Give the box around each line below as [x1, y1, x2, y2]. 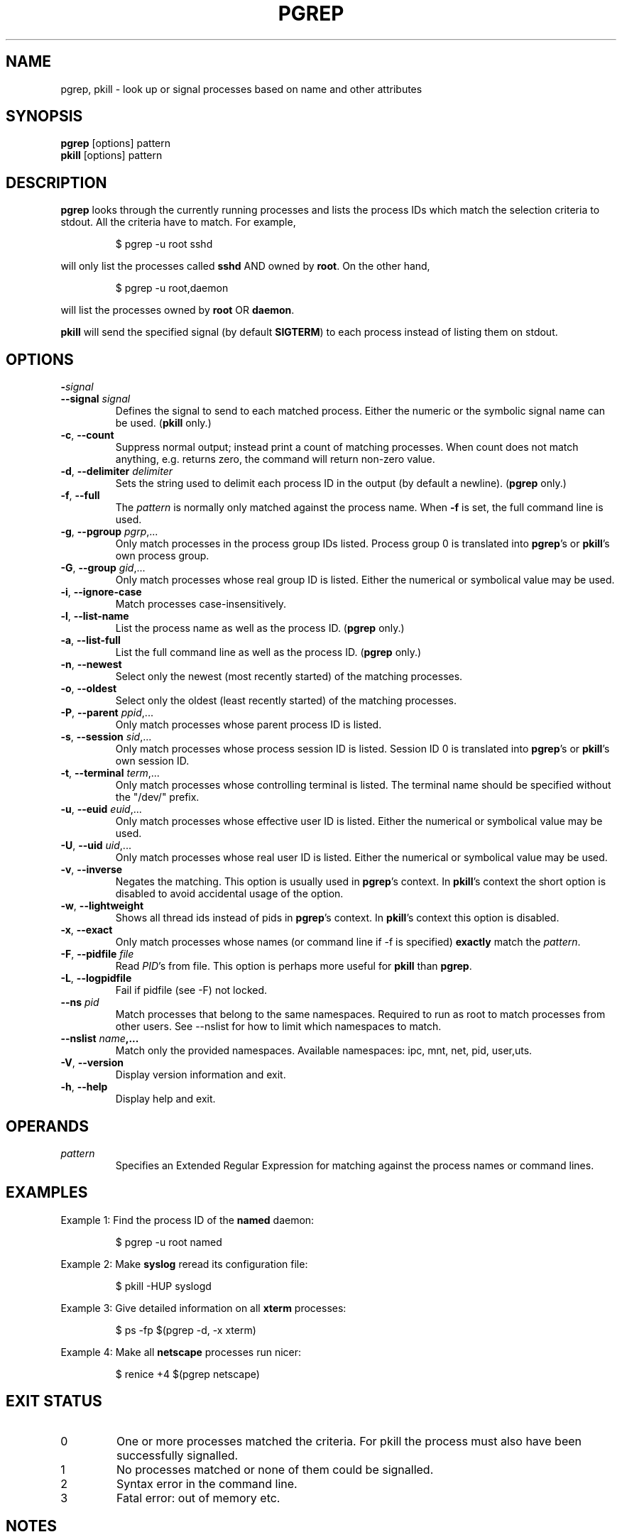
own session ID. [115, 755, 190, 767]
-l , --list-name [60, 610, 129, 623]
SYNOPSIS [6, 107, 83, 126]
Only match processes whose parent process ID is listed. [115, 718, 382, 731]
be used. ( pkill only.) [115, 417, 212, 430]
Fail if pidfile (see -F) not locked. [115, 984, 268, 997]
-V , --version [60, 1056, 124, 1069]
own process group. [115, 549, 209, 562]
